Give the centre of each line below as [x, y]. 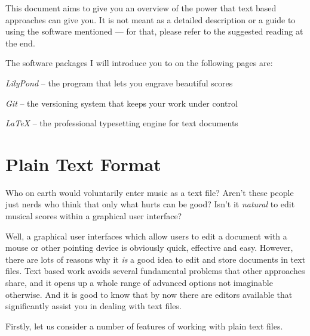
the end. [20, 43]
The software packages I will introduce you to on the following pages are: [139, 63]
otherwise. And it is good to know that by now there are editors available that [149, 294]
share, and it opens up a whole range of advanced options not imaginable [139, 283]
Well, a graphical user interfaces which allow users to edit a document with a [146, 236]
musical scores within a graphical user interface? [94, 216]
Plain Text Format [83, 164]
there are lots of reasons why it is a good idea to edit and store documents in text [156, 259]
